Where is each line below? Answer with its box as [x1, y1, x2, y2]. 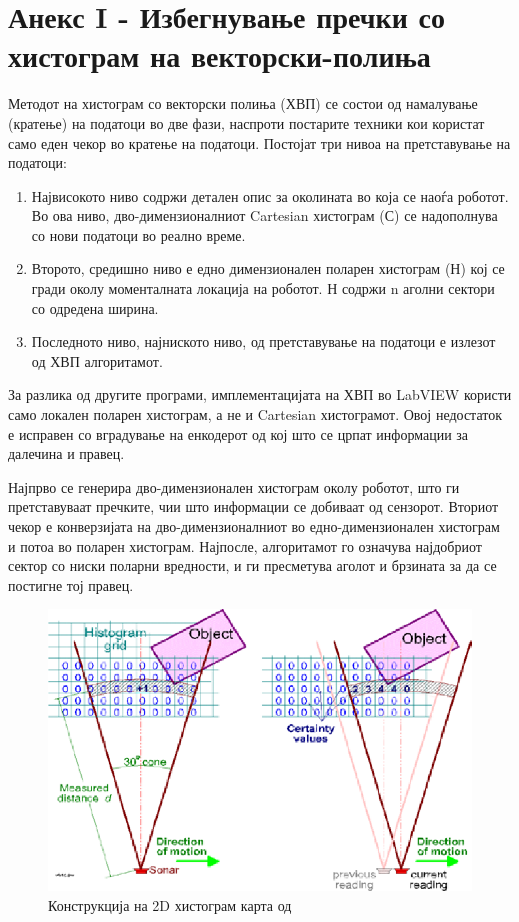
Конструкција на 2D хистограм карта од [48, 894, 292, 915]
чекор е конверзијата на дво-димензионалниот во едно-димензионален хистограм [8, 516, 500, 536]
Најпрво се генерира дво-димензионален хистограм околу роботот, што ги [8, 476, 460, 497]
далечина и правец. [8, 443, 125, 464]
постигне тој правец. [8, 574, 134, 595]
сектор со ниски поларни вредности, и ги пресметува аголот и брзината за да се [8, 555, 497, 576]
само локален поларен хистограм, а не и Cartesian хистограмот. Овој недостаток [8, 404, 502, 425]
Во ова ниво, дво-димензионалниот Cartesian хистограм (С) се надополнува [31, 205, 498, 226]
